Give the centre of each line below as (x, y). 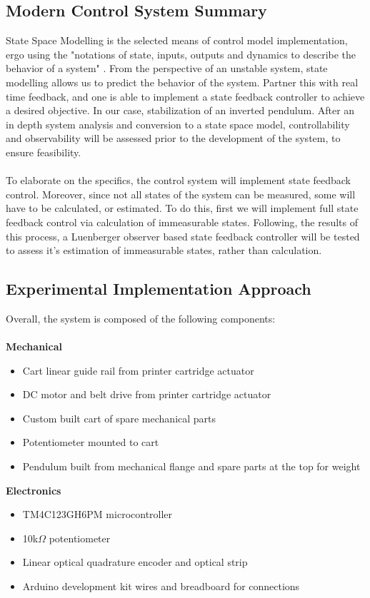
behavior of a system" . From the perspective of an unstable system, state (167, 68)
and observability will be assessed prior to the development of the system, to (173, 138)
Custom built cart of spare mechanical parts (119, 418)
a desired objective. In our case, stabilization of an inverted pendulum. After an (180, 110)
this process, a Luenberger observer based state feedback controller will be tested (183, 236)
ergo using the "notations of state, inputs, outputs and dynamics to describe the (181, 54)
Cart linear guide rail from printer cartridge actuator (138, 370)
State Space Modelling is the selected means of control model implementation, (177, 40)
